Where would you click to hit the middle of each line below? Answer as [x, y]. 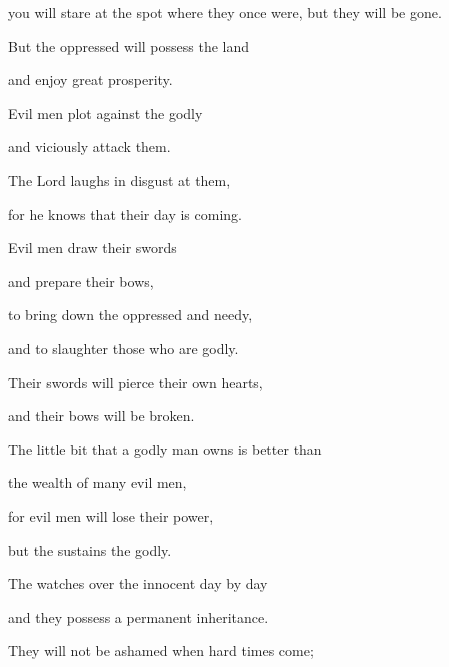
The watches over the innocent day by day [138, 583]
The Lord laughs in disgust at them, [119, 179]
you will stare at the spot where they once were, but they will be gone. [225, 12]
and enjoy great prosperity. [90, 79]
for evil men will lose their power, [111, 515]
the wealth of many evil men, [97, 482]
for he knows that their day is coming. [125, 213]
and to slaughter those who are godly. [123, 347]
